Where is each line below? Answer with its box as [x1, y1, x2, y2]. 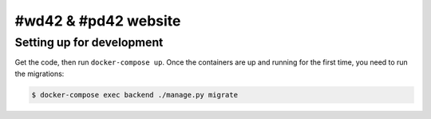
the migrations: [14, 69, 65, 78]
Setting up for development [14, 35, 164, 50]
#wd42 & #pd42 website [14, 12, 181, 30]
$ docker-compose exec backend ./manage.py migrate [31, 90, 239, 99]
